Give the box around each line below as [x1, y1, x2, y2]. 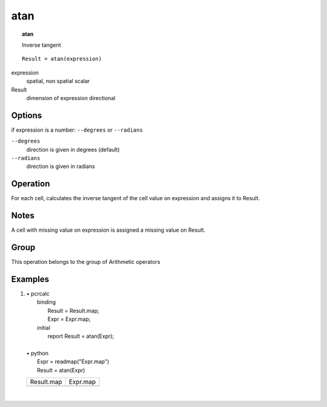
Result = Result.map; [47, 307, 99, 314]
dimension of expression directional [26, 94, 116, 101]
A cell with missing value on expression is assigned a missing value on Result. [11, 226, 206, 234]
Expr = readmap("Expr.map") [37, 358, 110, 365]
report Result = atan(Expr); [47, 332, 114, 340]
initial [37, 324, 51, 331]
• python [26, 349, 48, 357]
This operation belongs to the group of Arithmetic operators [11, 258, 160, 266]
